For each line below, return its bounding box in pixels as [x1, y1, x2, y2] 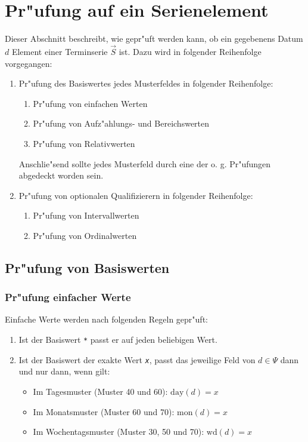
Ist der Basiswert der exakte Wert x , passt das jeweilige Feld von [18, 353, 256, 366]
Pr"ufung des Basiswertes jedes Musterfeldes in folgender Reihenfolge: [18, 77, 273, 90]
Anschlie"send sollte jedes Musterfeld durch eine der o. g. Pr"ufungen [18, 157, 271, 170]
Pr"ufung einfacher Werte [5, 290, 131, 305]
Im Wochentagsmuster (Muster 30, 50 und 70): [33, 425, 204, 438]
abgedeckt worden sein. [18, 169, 104, 182]
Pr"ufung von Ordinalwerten [33, 229, 137, 241]
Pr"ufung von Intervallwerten [33, 209, 139, 222]
